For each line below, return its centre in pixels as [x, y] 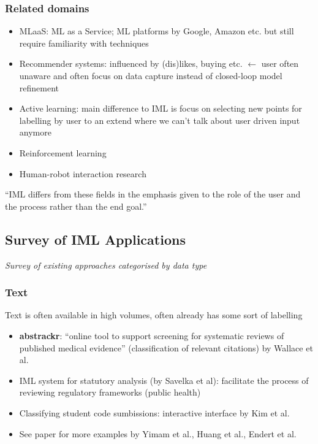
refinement [39, 87]
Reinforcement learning [63, 152]
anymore [35, 132]
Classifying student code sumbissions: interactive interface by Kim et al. [154, 412]
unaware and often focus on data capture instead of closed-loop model [151, 75]
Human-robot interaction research [83, 173]
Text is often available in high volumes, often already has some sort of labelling [154, 315]
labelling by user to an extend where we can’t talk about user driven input [160, 120]
